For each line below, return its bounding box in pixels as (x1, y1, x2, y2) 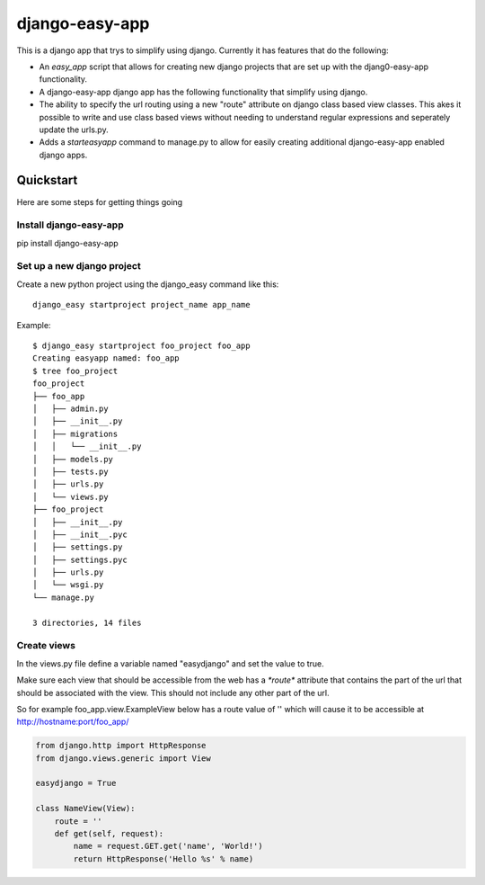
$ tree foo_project (32, 365, 119, 376)
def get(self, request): (54, 828, 164, 839)
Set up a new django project (16, 260, 141, 273)
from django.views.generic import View (35, 753, 211, 764)
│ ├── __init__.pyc (32, 529, 128, 540)
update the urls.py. (39, 124, 109, 135)
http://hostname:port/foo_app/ (16, 716, 129, 728)
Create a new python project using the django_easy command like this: (16, 279, 279, 290)
